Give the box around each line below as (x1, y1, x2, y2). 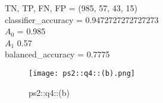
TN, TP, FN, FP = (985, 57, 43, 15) (5, 2, 137, 14)
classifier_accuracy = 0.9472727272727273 (5, 13, 159, 25)
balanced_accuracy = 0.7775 (5, 48, 110, 60)
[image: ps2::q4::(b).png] (29, 69, 135, 78)
